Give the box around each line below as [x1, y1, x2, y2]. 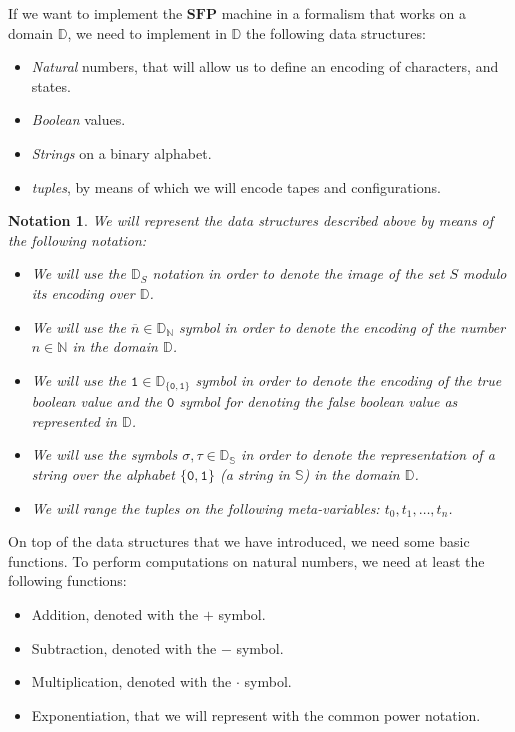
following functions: [8, 570, 127, 591]
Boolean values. [31, 109, 126, 130]
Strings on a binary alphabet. [31, 142, 212, 163]
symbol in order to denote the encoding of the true [195, 369, 502, 390]
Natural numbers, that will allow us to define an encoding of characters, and [31, 56, 499, 77]
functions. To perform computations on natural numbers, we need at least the [8, 550, 485, 571]
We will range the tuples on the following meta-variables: [31, 497, 380, 518]
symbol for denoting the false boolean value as [179, 391, 458, 412]
